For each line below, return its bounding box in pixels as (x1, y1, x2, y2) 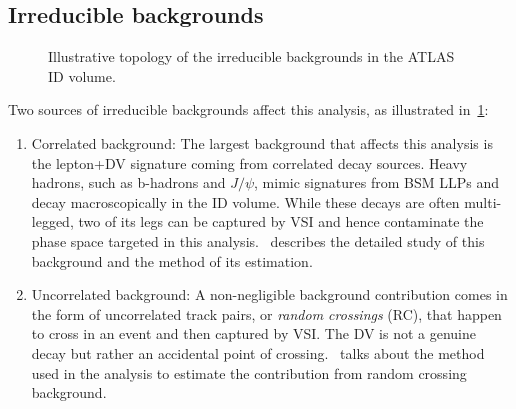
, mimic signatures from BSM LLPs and (254, 172, 499, 193)
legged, (31, 211, 74, 232)
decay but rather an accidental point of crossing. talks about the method (31, 342, 485, 363)
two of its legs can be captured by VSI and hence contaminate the (78, 211, 484, 232)
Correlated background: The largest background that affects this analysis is (31, 132, 493, 153)
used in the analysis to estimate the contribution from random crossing (31, 362, 467, 383)
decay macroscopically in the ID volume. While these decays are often (31, 191, 460, 212)
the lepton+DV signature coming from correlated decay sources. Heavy (31, 152, 468, 173)
